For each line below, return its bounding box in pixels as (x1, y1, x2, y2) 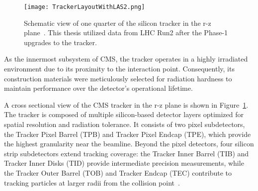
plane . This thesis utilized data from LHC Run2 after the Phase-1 (24, 27, 228, 38)
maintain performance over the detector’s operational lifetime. (4, 83, 193, 93)
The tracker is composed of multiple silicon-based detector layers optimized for (4, 109, 244, 120)
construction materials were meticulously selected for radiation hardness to (4, 73, 232, 83)
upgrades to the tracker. (24, 37, 97, 47)
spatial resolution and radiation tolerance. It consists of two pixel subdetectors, (4, 119, 245, 129)
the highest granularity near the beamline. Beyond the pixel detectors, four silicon (4, 138, 254, 149)
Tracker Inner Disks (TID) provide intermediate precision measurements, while (4, 158, 244, 168)
